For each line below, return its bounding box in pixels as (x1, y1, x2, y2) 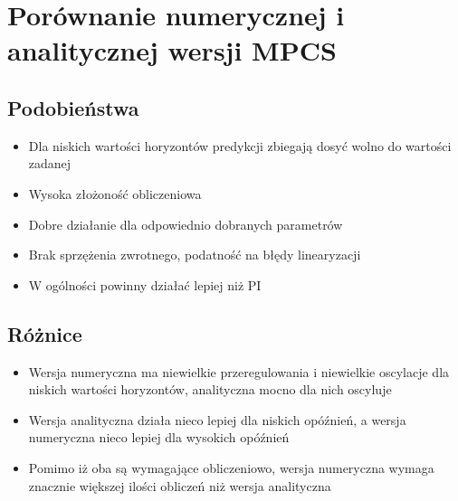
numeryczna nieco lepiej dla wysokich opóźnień (28, 428, 290, 447)
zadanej (28, 154, 72, 173)
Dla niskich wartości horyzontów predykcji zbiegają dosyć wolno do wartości (28, 136, 452, 155)
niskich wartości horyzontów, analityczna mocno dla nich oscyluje (28, 380, 392, 399)
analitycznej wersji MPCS (7, 32, 337, 69)
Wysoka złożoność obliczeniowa (28, 184, 202, 203)
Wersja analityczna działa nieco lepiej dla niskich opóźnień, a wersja (28, 410, 406, 429)
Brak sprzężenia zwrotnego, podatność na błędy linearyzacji (28, 245, 361, 264)
